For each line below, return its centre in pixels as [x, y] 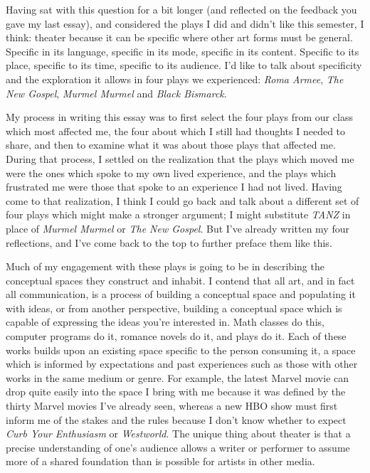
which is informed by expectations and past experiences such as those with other [182, 364]
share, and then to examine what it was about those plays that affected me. [171, 145]
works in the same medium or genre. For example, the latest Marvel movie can [178, 377]
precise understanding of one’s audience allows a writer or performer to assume [178, 447]
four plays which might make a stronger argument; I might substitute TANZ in [178, 214]
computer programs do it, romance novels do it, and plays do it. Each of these [176, 336]
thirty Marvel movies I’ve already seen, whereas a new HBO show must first [172, 406]
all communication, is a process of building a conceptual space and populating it [181, 294]
